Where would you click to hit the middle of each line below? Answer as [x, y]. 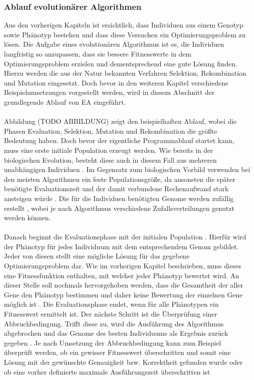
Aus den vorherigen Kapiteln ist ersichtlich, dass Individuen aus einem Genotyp [124, 25]
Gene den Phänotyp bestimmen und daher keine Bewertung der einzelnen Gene [123, 294]
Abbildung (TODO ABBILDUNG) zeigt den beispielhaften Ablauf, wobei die [120, 121]
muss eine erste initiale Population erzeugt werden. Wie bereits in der [109, 150]
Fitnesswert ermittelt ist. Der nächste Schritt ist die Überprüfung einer [111, 314]
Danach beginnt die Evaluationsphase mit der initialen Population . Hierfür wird [125, 237]
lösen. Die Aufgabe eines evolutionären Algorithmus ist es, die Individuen [114, 44]
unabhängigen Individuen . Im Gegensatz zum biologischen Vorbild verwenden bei [127, 169]
